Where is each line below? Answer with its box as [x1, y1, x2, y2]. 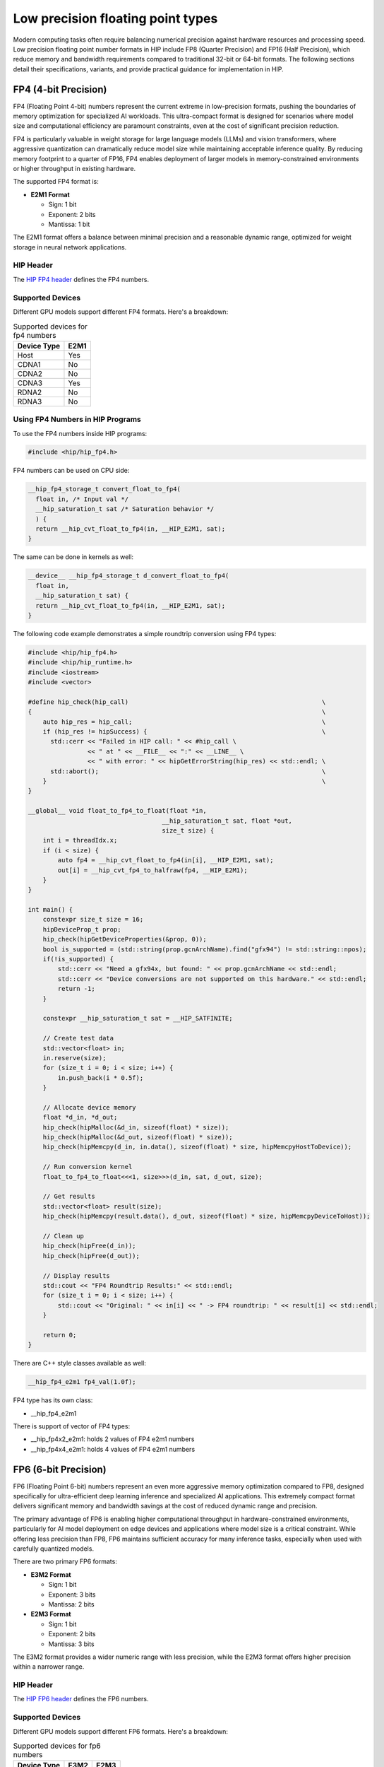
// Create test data [42, 1034, 114, 1043]
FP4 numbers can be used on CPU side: [13, 466, 130, 475]
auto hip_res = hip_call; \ [42, 717, 326, 726]
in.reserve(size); [42, 1054, 107, 1062]
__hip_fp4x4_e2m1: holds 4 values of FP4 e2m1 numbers [30, 1445, 196, 1453]
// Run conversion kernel [42, 1163, 133, 1171]
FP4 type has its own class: [13, 1396, 93, 1404]
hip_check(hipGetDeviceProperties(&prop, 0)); [42, 935, 208, 944]
